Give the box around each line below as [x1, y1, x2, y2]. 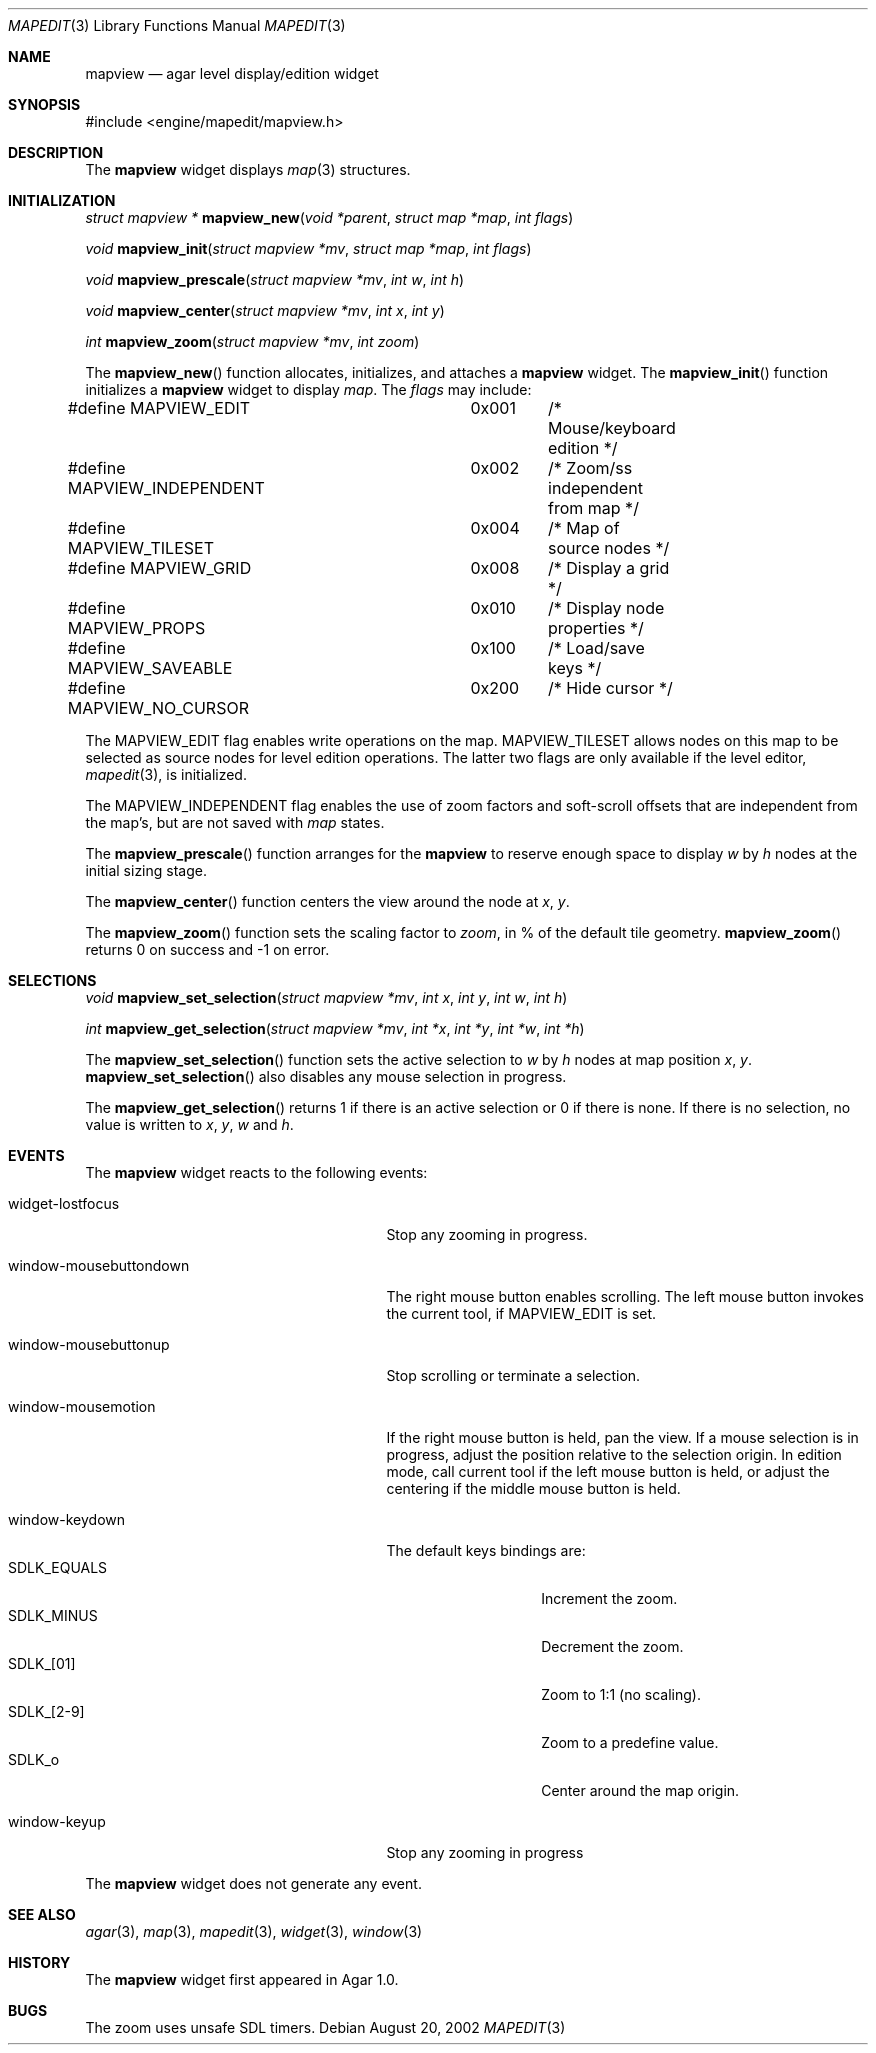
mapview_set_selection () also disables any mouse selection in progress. [85, 1068, 567, 1085]
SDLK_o [8, 1751, 60, 1768]
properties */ [548, 618, 644, 638]
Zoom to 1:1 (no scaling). [541, 1686, 701, 1703]
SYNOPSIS [8, 96, 81, 113]
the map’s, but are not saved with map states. [85, 814, 385, 831]
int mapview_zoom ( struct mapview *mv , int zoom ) [85, 333, 420, 350]
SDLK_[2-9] [8, 1703, 85, 1720]
